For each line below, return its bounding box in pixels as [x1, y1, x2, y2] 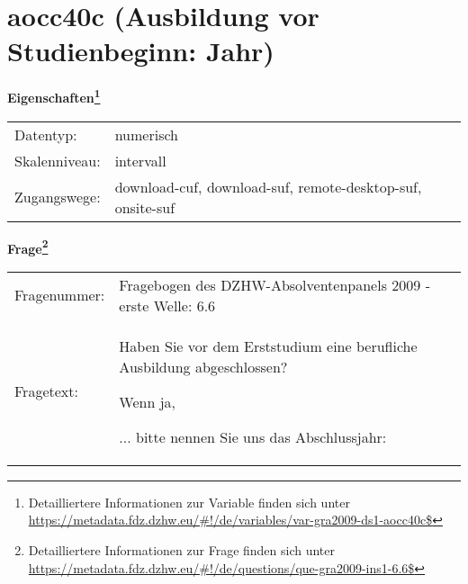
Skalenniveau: [14, 149, 101, 171]
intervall [114, 149, 166, 171]
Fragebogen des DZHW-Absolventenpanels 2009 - [119, 274, 430, 295]
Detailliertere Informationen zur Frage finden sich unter [28, 541, 336, 559]
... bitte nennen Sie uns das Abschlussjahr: [119, 426, 387, 447]
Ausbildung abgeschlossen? [119, 355, 288, 377]
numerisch [114, 123, 178, 145]
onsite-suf [114, 196, 175, 218]
